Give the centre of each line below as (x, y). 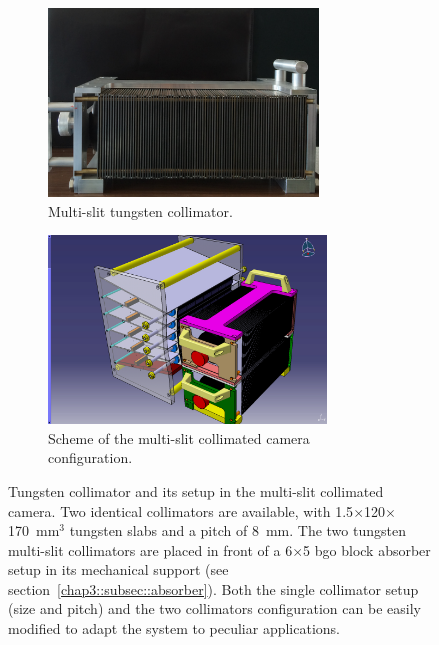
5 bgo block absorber (367, 549)
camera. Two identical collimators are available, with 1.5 (181, 510)
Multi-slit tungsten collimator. (140, 210)
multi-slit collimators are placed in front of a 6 (150, 549)
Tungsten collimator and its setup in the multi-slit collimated (196, 490)
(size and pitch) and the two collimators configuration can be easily (214, 608)
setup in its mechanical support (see (118, 569)
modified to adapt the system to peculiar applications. (174, 628)
